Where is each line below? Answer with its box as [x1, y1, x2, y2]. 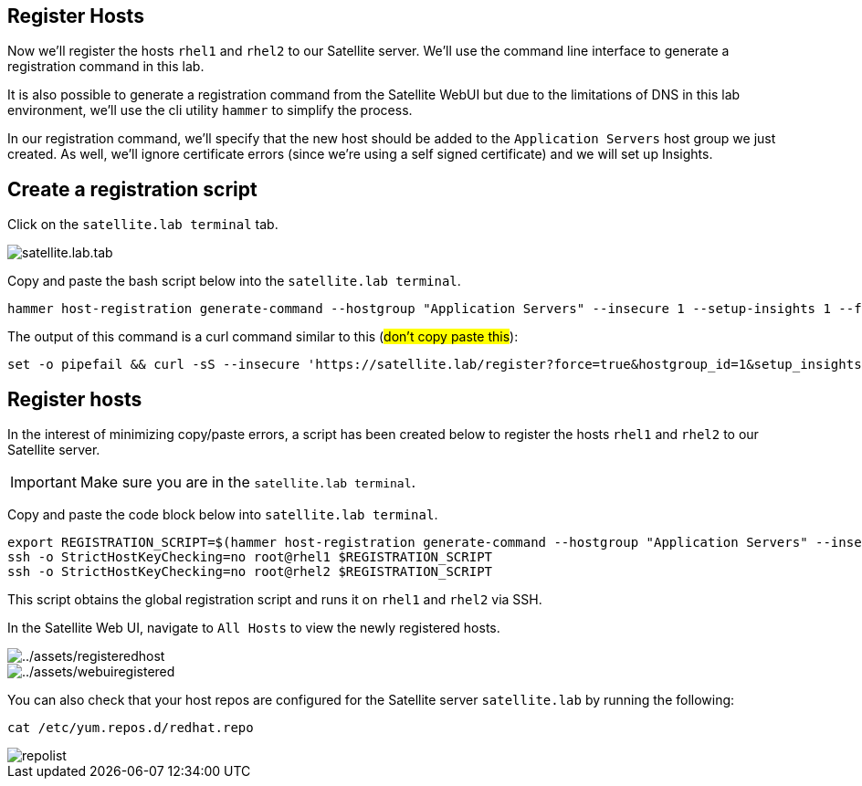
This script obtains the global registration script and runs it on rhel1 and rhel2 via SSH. [7, 592, 542, 608]
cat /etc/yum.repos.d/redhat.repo [7, 720, 254, 736]
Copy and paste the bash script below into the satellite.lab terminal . [7, 273, 461, 289]
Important [10, 473, 77, 492]
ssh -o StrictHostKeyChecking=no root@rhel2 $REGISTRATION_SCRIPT [7, 564, 493, 580]
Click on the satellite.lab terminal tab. [7, 216, 279, 233]
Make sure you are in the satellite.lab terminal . [79, 473, 416, 492]
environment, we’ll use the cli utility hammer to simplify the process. [7, 102, 413, 119]
